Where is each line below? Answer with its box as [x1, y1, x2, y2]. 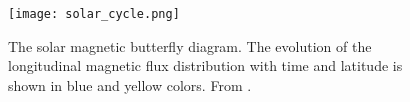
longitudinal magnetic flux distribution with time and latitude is [8, 55, 403, 76]
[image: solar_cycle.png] [8, 7, 180, 21]
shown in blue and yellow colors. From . [8, 74, 252, 95]
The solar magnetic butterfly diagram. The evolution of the [8, 35, 372, 56]
